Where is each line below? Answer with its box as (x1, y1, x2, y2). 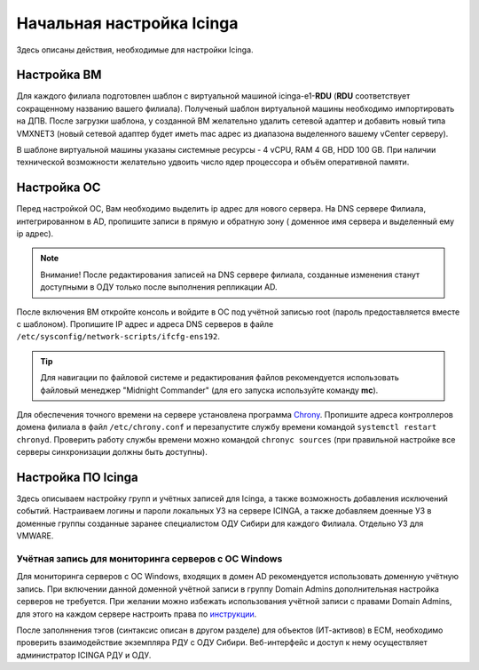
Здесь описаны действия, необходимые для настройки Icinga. (16, 44, 254, 55)
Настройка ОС (16, 180, 101, 195)
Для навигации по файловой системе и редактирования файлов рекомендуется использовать (40, 372, 399, 383)
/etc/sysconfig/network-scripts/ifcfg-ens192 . (16, 331, 221, 342)
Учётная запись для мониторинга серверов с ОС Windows (16, 553, 283, 565)
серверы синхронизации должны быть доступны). (16, 447, 208, 458)
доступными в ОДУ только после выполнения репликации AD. (40, 282, 279, 292)
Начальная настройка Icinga (16, 13, 239, 33)
